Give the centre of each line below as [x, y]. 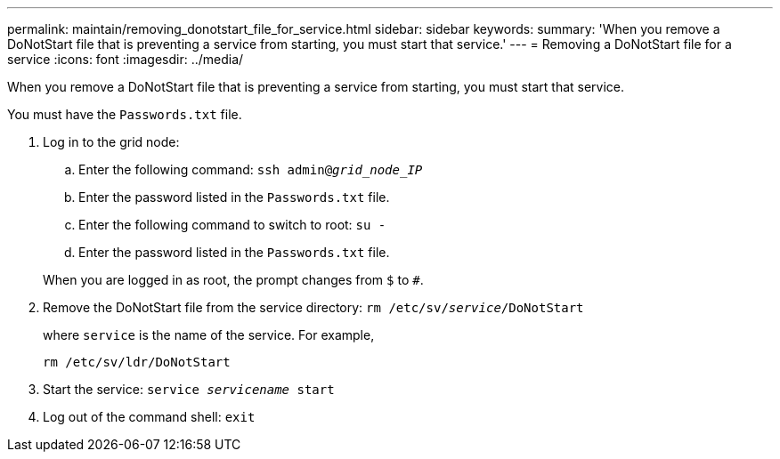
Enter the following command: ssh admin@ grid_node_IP [251, 169]
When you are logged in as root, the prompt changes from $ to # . [233, 280]
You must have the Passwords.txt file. [125, 114]
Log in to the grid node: [111, 142]
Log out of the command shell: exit [149, 417]
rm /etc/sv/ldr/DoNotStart [137, 362]
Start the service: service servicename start [189, 389]
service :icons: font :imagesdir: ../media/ [126, 59]
